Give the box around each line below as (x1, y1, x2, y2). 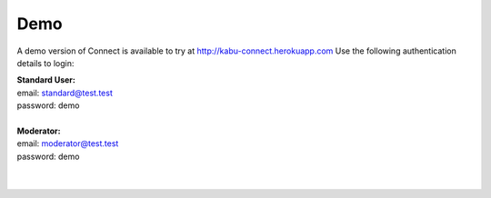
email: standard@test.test (16, 87, 113, 98)
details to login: (16, 57, 75, 68)
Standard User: (16, 74, 76, 85)
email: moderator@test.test (16, 138, 119, 149)
